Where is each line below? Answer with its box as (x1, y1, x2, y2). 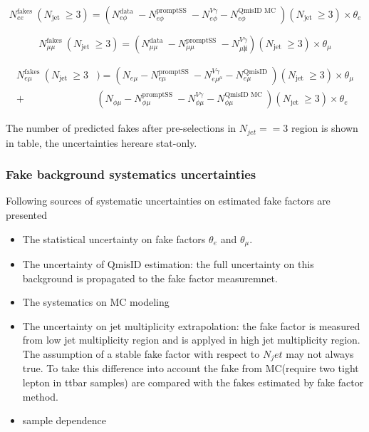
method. (22, 389, 58, 403)
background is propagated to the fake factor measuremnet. (22, 270, 278, 285)
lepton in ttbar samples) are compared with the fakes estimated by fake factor (22, 374, 364, 389)
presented (6, 207, 48, 222)
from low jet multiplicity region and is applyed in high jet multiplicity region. (22, 332, 360, 347)
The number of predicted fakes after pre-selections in (6, 120, 237, 135)
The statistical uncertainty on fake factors (22, 231, 206, 246)
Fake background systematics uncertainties (6, 165, 256, 183)
